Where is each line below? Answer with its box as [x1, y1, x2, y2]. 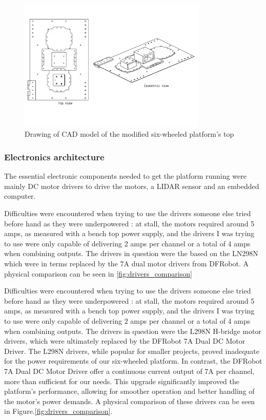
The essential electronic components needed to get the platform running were [4, 171, 247, 181]
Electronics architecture [4, 150, 105, 163]
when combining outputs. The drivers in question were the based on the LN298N [4, 248, 258, 259]
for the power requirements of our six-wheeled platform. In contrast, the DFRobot [4, 355, 262, 366]
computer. [4, 191, 36, 201]
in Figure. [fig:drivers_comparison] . [4, 406, 113, 416]
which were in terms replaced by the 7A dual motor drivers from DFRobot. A [4, 258, 249, 268]
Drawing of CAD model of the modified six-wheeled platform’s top [25, 129, 234, 139]
